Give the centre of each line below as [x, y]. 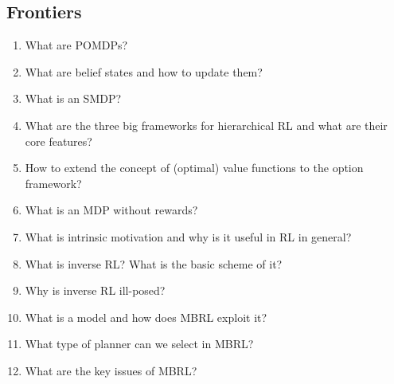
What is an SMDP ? [73, 98]
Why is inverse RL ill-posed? [95, 290]
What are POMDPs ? [76, 45]
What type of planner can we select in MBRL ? [139, 344]
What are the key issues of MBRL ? [111, 370]
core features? [59, 141]
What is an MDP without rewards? [111, 210]
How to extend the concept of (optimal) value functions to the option [194, 168]
